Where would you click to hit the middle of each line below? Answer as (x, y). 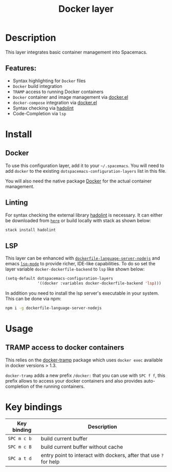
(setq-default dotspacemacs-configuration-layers (59, 279)
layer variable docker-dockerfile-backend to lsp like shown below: (75, 269)
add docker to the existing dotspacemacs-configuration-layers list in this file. (86, 171)
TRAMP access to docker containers (65, 348)
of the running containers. (57, 386)
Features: (21, 68)
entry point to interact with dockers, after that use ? (102, 455)
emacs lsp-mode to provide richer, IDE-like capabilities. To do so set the (80, 264)
